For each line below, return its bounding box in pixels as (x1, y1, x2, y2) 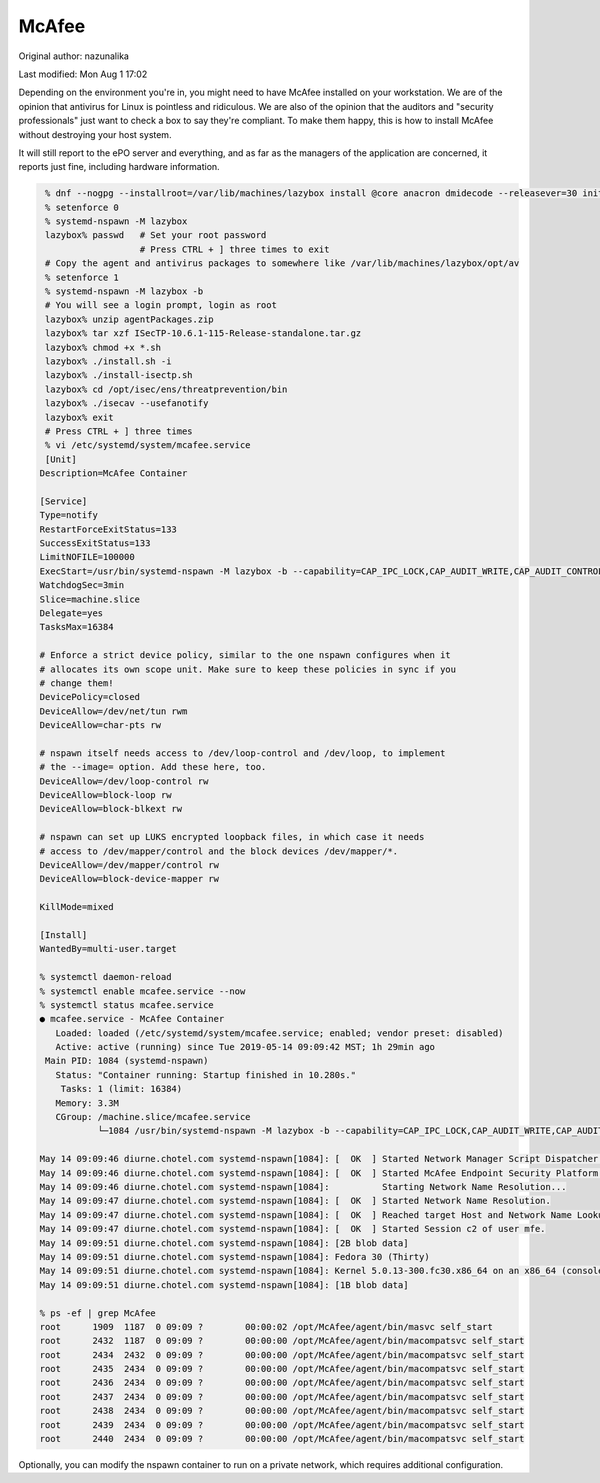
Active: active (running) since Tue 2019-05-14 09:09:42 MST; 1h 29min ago (55, 1041, 435, 1053)
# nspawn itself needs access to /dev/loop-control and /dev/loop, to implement (39, 747, 446, 759)
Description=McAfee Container (39, 468, 188, 479)
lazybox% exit (45, 411, 114, 423)
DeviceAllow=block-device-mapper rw (39, 873, 220, 885)
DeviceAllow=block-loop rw (39, 790, 172, 801)
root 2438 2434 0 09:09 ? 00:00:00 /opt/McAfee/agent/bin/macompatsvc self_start (39, 1405, 525, 1417)
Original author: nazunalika (18, 50, 130, 62)
